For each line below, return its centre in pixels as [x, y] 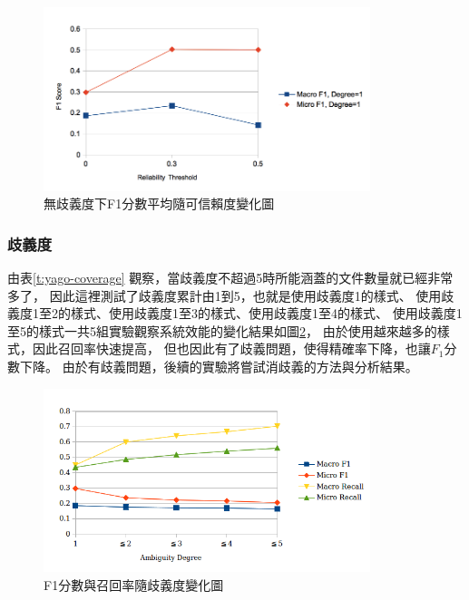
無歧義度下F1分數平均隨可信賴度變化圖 [159, 203]
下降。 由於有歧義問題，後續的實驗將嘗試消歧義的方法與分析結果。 [219, 366]
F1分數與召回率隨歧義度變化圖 [134, 584]
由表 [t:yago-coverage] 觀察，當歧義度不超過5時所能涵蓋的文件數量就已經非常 [230, 277]
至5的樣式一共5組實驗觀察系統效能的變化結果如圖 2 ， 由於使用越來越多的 [222, 330]
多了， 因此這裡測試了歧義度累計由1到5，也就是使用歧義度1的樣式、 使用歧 [231, 295]
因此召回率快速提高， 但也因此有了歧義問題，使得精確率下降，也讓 [231, 348]
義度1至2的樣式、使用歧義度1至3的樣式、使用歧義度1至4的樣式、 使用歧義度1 [235, 313]
